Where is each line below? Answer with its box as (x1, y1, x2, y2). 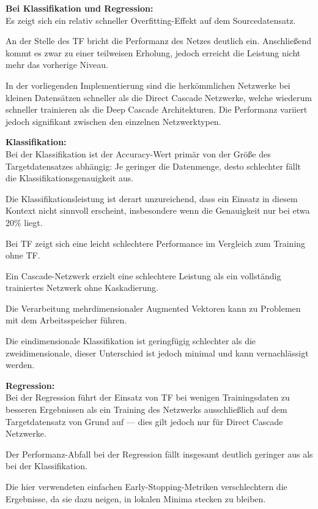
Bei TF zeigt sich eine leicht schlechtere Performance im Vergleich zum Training (6, 236, 306, 249)
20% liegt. (6, 216, 43, 228)
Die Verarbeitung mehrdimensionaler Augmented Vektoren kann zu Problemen (6, 301, 301, 314)
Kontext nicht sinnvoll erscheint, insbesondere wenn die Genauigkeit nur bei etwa (6, 204, 310, 217)
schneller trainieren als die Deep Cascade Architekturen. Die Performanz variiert (6, 103, 308, 116)
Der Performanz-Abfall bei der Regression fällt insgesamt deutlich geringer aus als (6, 447, 313, 460)
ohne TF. (6, 249, 40, 262)
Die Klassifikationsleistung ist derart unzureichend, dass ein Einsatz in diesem (6, 192, 298, 205)
